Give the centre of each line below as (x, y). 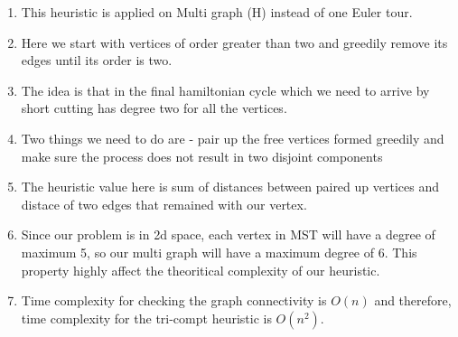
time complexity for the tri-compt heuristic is (146, 318)
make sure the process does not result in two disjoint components (202, 156)
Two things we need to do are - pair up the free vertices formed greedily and (233, 138)
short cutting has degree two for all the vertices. (154, 108)
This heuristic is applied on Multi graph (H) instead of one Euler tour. (217, 12)
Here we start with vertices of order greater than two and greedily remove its (234, 42)
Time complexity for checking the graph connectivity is (174, 300)
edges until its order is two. (97, 60)
